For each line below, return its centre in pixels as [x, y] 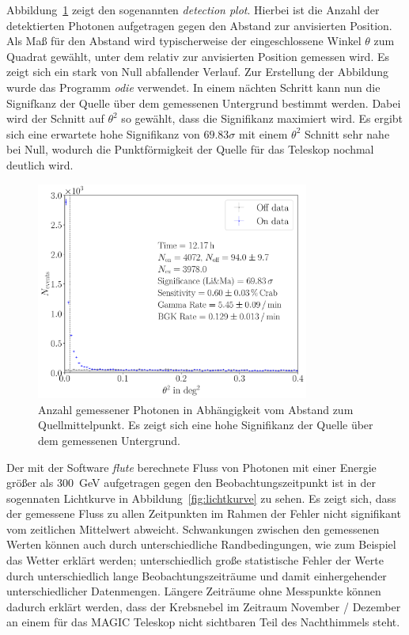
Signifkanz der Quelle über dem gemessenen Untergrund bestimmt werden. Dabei [204, 103]
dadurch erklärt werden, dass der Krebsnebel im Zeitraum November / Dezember [204, 606]
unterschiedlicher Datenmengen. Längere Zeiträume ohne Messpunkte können [194, 591]
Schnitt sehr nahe [347, 133]
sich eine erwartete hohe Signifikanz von [103, 133]
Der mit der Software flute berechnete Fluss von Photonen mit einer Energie [191, 467]
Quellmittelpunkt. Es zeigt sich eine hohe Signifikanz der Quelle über [206, 425]
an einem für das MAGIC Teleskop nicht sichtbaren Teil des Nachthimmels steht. [203, 622]
